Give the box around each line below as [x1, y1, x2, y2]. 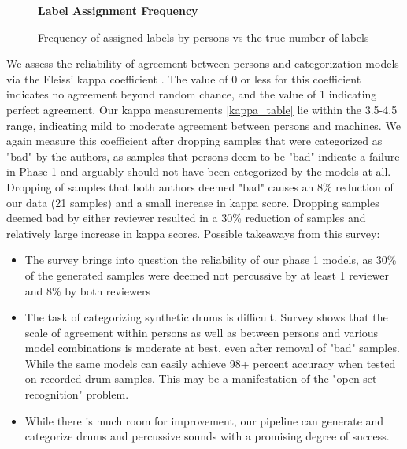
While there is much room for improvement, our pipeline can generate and [24, 412, 384, 429]
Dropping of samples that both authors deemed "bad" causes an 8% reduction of [6, 178, 394, 195]
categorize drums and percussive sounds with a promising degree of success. [24, 428, 390, 444]
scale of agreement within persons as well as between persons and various [24, 324, 379, 340]
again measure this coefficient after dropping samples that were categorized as [6, 132, 383, 149]
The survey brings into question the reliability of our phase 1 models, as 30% [24, 251, 397, 268]
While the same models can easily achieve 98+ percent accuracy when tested [24, 354, 396, 371]
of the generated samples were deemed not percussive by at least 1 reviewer [24, 266, 389, 283]
